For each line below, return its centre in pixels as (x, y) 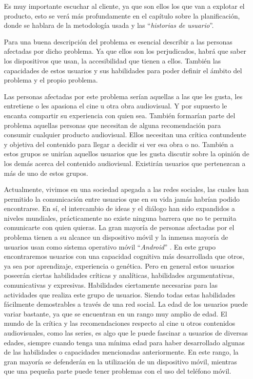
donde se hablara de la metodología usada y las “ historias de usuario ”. (109, 25)
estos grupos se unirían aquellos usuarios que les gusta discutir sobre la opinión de (127, 154)
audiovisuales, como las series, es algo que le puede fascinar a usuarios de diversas (126, 333)
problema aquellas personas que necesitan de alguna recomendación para (112, 125)
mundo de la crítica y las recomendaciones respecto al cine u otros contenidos (120, 323)
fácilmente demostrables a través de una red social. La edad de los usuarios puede (126, 304)
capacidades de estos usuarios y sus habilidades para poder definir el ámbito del (123, 70)
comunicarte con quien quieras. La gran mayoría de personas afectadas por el (119, 227)
